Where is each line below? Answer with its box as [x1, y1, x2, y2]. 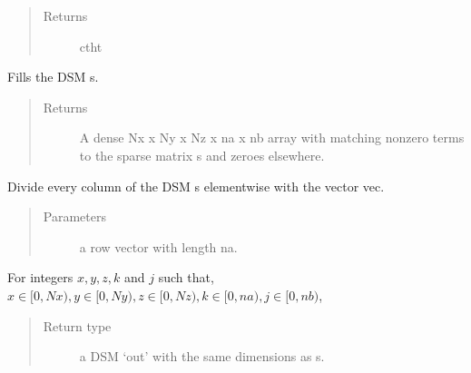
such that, [158, 268, 214, 287]
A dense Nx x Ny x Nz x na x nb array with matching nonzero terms [79, 128, 465, 147]
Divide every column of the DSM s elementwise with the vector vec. [7, 176, 385, 195]
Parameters [43, 207, 106, 226]
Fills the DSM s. [7, 67, 99, 86]
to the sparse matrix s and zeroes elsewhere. [79, 145, 325, 164]
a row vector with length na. [79, 237, 238, 256]
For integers [7, 268, 74, 287]
